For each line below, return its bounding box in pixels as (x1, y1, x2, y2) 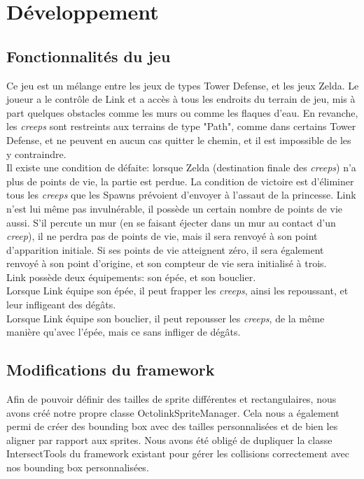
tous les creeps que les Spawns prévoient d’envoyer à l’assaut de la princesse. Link (6, 187, 356, 202)
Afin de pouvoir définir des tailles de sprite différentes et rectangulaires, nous (6, 392, 337, 406)
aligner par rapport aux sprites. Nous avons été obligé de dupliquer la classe (6, 432, 332, 447)
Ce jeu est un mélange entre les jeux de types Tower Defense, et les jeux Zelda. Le (6, 78, 359, 92)
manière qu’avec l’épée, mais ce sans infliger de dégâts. (6, 324, 241, 339)
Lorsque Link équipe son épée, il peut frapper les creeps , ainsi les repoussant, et (6, 283, 349, 298)
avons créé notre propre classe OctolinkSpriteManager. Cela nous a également (6, 405, 339, 420)
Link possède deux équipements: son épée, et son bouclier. (6, 269, 256, 284)
